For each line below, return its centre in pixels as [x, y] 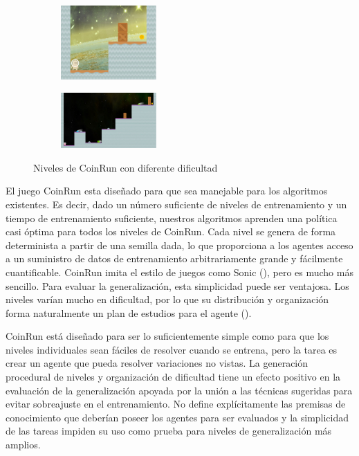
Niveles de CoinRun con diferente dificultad [126, 167]
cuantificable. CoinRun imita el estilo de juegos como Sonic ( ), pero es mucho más [179, 272]
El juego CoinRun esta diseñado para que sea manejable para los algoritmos [167, 191]
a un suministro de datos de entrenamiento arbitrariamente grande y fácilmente [174, 258]
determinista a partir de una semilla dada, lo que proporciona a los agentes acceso [179, 245]
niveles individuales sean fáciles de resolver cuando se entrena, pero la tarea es [172, 349]
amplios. [23, 445]
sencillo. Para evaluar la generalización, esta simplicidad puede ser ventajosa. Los [177, 285]
